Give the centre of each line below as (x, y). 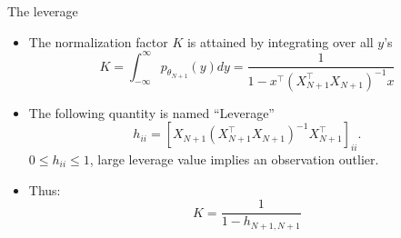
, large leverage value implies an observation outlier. (234, 159)
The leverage (43, 11)
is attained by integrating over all (280, 41)
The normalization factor (98, 41)
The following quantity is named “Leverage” (151, 112)
